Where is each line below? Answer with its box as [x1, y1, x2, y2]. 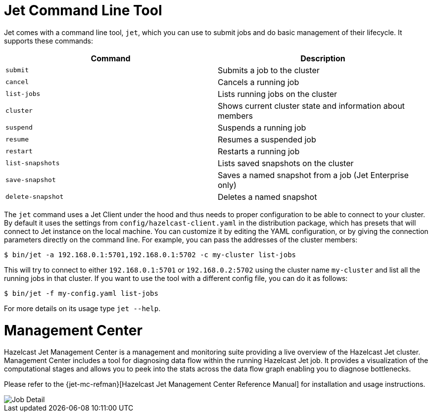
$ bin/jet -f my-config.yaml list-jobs [4, 289, 158, 297]
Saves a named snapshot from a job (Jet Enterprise [218, 170, 409, 180]
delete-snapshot [5, 193, 64, 201]
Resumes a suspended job [218, 134, 316, 144]
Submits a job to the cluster [218, 65, 320, 75]
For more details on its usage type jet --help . [4, 304, 161, 313]
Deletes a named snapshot [218, 191, 317, 202]
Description [300, 53, 345, 63]
